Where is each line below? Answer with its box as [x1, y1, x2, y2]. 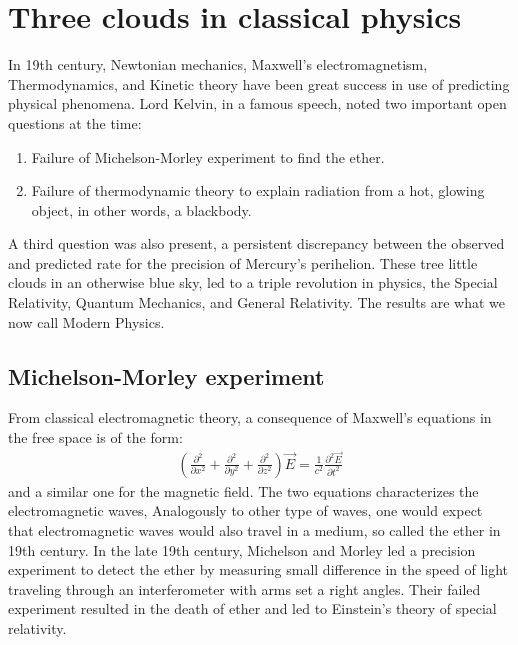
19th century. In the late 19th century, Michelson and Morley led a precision [8, 539, 476, 560]
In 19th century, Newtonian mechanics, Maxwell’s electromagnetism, [8, 54, 428, 75]
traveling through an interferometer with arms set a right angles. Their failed [8, 578, 481, 599]
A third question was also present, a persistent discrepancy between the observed [8, 233, 505, 254]
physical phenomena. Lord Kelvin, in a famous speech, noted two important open [8, 93, 507, 114]
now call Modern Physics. [8, 311, 165, 332]
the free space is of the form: [8, 427, 183, 448]
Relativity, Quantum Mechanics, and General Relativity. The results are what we [8, 292, 506, 313]
